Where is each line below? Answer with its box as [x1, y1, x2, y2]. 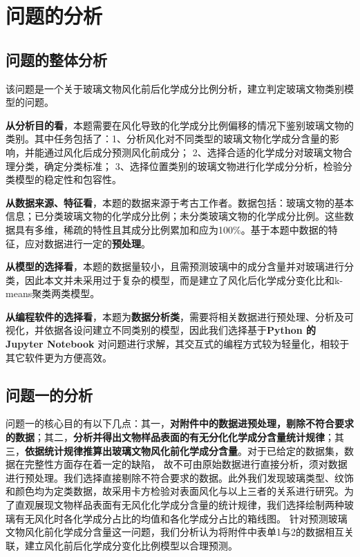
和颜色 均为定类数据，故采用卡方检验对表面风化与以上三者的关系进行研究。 [6, 484, 344, 498]
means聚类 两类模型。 [6, 286, 100, 301]
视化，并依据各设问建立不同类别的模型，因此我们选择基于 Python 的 [6, 323, 316, 337]
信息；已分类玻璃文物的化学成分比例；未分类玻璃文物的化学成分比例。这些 [6, 209, 344, 223]
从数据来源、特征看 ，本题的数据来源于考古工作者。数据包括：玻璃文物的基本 [6, 195, 354, 209]
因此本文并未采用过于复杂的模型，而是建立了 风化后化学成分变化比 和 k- [24, 272, 343, 287]
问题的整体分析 [6, 48, 107, 70]
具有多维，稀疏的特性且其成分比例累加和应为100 [15, 222, 233, 236]
